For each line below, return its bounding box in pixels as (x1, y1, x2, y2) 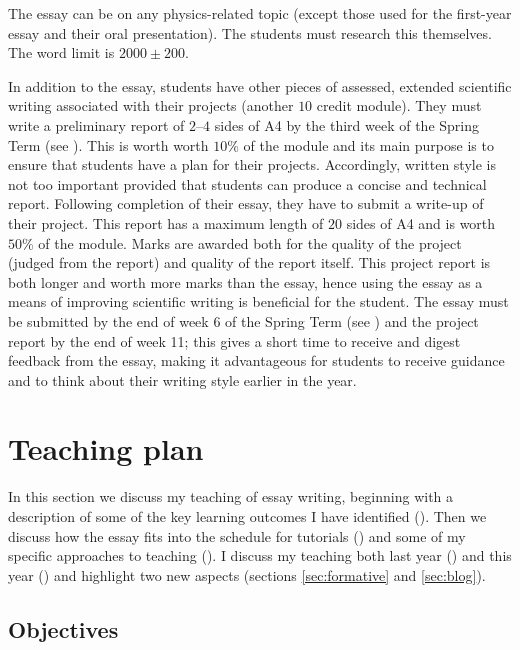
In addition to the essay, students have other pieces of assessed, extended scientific (8, 75, 512, 96)
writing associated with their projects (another (8, 95, 294, 116)
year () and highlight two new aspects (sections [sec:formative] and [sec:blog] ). (8, 564, 486, 585)
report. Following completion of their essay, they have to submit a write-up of (8, 193, 484, 214)
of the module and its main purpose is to (243, 134, 494, 155)
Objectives (8, 613, 119, 644)
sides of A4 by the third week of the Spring (214, 114, 480, 135)
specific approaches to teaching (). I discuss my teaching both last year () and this (8, 545, 512, 566)
